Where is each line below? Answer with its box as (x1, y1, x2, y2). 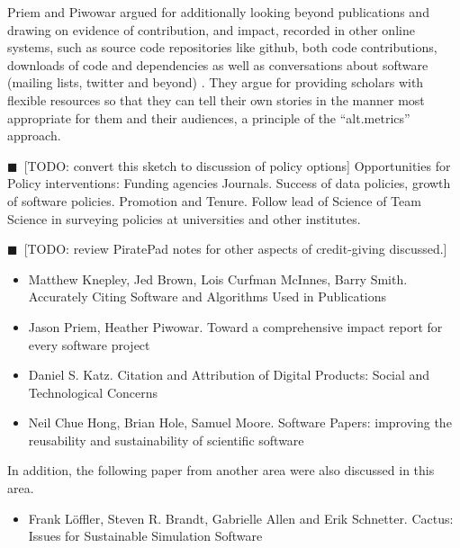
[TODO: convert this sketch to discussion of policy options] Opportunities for (23, 156, 451, 175)
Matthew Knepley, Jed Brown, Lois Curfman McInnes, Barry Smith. (28, 269, 408, 288)
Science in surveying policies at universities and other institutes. (7, 209, 361, 228)
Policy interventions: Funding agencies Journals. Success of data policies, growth (7, 174, 451, 193)
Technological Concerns (28, 382, 158, 401)
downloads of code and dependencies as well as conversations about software (7, 55, 428, 74)
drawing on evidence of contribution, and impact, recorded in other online (7, 20, 415, 39)
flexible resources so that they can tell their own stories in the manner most (7, 90, 425, 109)
